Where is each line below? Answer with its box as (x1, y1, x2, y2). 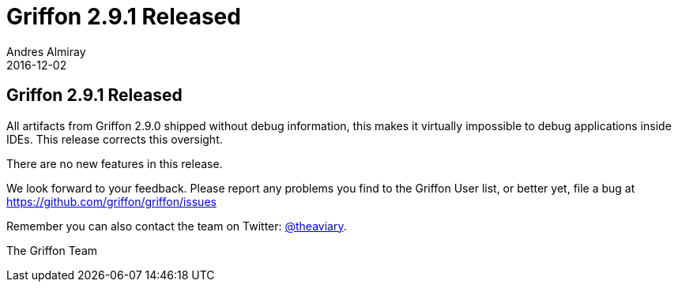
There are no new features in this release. (6, 156, 223, 170)
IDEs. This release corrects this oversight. (6, 132, 223, 146)
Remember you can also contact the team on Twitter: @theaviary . (6, 219, 347, 233)
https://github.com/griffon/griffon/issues (6, 194, 217, 208)
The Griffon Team (6, 243, 98, 257)
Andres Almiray (6, 44, 86, 58)
